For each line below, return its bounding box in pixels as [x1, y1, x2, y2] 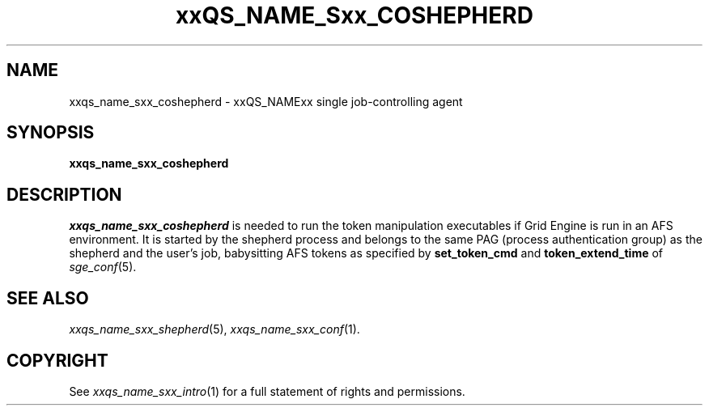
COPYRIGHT [6, 350, 108, 371]
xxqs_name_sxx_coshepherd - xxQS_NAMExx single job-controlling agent [69, 94, 463, 108]
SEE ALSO [6, 287, 89, 308]
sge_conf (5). [69, 260, 137, 274]
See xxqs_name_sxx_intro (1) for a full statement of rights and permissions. [69, 384, 465, 398]
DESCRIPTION [6, 184, 122, 205]
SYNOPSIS [6, 122, 95, 143]
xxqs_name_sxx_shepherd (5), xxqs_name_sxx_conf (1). [69, 322, 360, 337]
